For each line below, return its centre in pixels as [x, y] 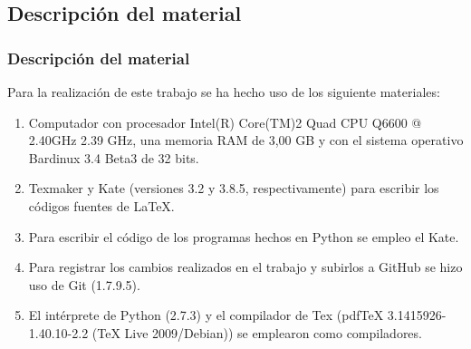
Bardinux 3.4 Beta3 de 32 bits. [114, 157]
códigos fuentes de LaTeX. [101, 205]
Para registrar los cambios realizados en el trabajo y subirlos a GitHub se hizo [245, 267]
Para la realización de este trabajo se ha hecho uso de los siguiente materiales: [224, 92]
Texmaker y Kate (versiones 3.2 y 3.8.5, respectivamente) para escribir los [234, 188]
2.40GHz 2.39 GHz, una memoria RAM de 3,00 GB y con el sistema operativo [246, 140]
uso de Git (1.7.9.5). [84, 284]
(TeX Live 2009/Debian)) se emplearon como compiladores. [257, 332]
